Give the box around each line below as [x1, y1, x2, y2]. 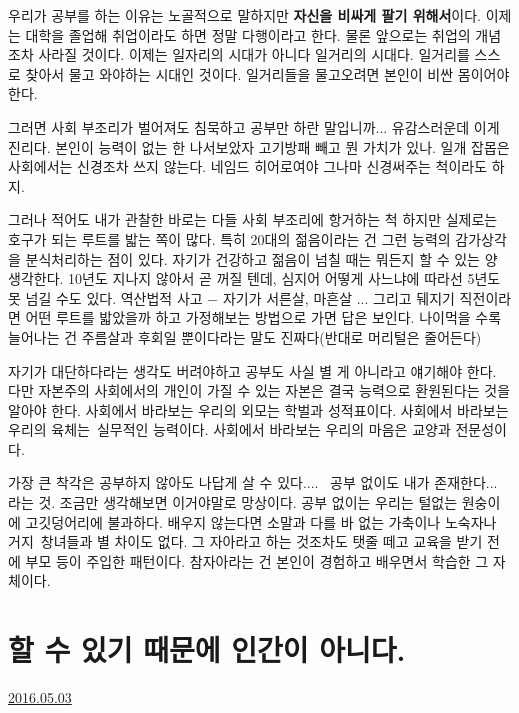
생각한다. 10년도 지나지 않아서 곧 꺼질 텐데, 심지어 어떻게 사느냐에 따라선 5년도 [8, 268, 501, 289]
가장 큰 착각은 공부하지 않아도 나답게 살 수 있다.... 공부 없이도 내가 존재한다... [8, 472, 498, 493]
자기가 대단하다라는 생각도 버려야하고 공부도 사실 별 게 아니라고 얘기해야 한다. [8, 360, 497, 381]
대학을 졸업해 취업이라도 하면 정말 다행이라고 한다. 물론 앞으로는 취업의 [25, 24, 471, 45]
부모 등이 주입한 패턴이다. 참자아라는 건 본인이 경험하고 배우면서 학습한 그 [25, 550, 489, 571]
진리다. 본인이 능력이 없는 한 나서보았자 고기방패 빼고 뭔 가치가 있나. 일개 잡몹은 [8, 136, 510, 157]
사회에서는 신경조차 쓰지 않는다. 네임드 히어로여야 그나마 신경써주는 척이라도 [8, 156, 488, 177]
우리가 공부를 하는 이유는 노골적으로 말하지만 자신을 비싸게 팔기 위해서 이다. [8, 5, 481, 25]
